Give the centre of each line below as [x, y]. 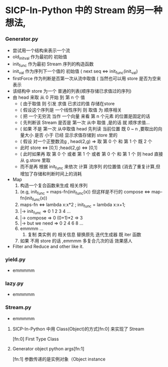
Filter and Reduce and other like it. [48, 246]
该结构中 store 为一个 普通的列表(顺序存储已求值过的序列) [72, 91]
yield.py [16, 259]
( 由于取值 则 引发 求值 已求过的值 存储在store [67, 103]
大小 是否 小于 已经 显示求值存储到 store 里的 [71, 135]
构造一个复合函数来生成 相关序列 [54, 185]
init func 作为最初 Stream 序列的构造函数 [53, 65]
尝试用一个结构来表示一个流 [41, 50]
